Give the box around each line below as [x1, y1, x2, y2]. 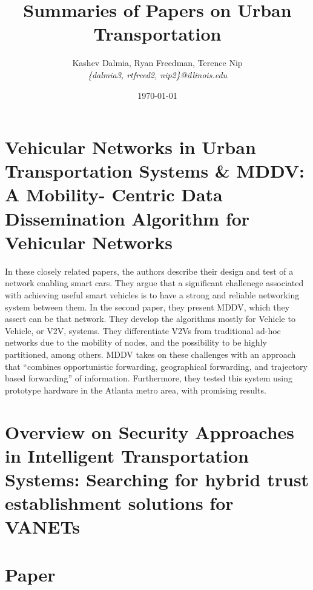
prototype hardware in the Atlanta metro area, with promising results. [5, 383, 266, 396]
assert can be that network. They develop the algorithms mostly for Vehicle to [5, 312, 295, 325]
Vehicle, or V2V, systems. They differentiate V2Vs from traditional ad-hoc [5, 324, 281, 337]
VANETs [5, 514, 80, 539]
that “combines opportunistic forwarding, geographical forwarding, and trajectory [5, 360, 308, 372]
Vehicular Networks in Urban [5, 135, 256, 159]
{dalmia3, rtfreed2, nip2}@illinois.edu [87, 68, 228, 81]
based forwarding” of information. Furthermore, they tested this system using [5, 372, 292, 384]
